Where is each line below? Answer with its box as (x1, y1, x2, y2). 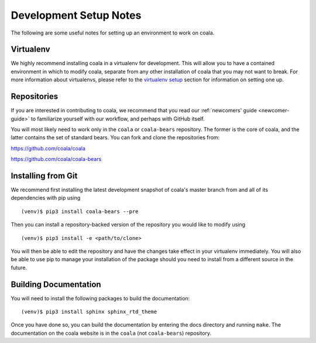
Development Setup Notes (11, 9, 142, 22)
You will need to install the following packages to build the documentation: (11, 294, 190, 301)
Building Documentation (11, 279, 102, 289)
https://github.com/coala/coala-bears (11, 156, 102, 163)
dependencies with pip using (11, 194, 81, 201)
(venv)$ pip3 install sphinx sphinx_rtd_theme (21, 308, 157, 315)
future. (11, 264, 28, 271)
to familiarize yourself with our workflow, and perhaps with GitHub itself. (30, 115, 205, 122)
